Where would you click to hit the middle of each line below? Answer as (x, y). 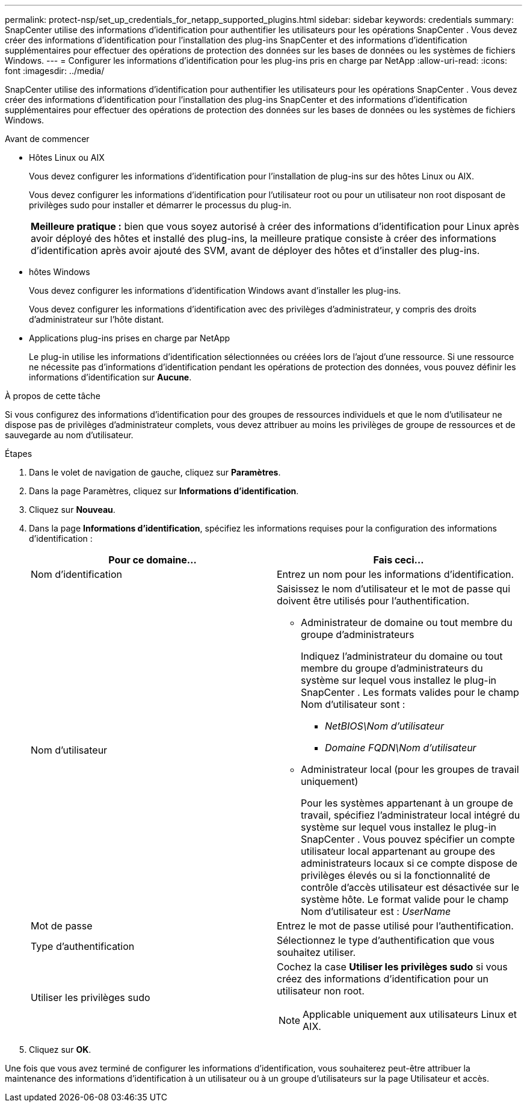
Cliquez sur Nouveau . (72, 510)
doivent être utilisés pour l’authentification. (373, 601)
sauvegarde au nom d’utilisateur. (69, 435)
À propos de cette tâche (53, 396)
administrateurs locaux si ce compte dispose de (409, 863)
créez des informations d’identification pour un (383, 979)
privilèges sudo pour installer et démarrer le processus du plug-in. (160, 205)
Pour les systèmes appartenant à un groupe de (407, 803)
